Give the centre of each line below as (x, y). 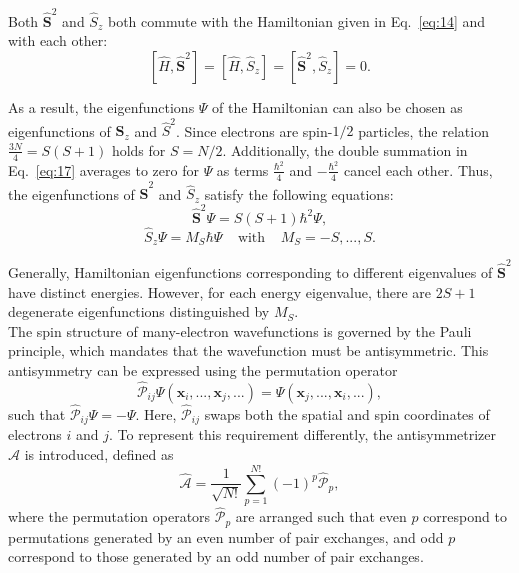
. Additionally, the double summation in (345, 149)
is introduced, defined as (99, 454)
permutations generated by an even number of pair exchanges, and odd (226, 536)
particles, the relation (423, 130)
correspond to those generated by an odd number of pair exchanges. (216, 556)
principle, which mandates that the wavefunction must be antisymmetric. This (248, 350)
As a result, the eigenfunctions (101, 106)
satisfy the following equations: (299, 193)
